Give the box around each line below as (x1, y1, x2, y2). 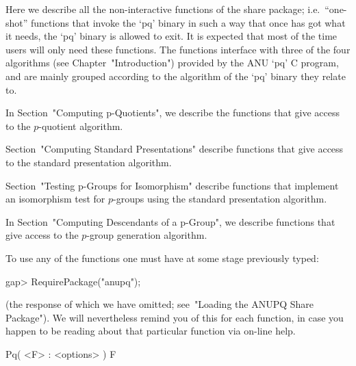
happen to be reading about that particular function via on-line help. (5, 324, 296, 338)
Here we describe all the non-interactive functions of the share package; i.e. (5, 2, 320, 16)
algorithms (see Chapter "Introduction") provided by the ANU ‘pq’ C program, (5, 55, 339, 70)
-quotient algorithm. (38, 118, 123, 133)
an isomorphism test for (5, 192, 105, 206)
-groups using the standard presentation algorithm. (113, 192, 327, 206)
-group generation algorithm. (86, 228, 207, 242)
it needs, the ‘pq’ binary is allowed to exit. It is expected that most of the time (5, 29, 338, 43)
